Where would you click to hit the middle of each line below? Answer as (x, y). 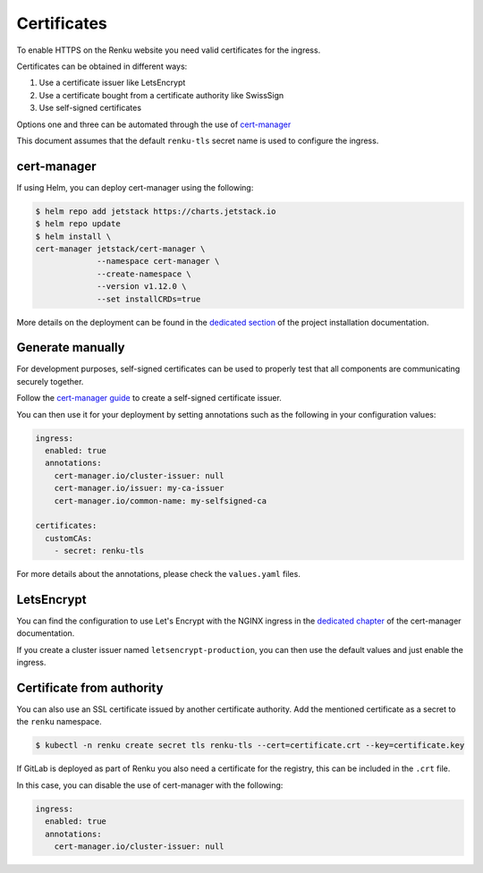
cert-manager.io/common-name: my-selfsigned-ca (161, 500)
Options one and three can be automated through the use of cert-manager (154, 124)
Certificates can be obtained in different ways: (102, 66)
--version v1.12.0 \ (142, 287)
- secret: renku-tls (99, 551)
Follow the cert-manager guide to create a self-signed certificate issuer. (149, 398)
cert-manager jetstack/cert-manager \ (120, 249)
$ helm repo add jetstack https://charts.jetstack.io (156, 211)
